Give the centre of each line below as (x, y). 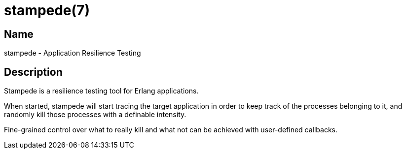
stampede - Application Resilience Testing (73, 53)
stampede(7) (47, 10)
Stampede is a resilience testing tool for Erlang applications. (101, 91)
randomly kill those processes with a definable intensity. (95, 115)
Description (33, 72)
